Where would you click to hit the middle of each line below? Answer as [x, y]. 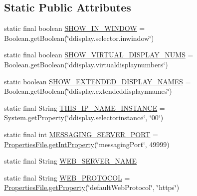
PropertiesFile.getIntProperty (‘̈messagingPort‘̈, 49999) [87, 144]
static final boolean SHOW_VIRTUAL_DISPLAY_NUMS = [99, 55]
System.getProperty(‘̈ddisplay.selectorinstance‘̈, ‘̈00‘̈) [84, 117]
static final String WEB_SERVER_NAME [70, 161]
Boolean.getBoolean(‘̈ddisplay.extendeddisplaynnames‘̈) [88, 91]
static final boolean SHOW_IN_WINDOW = [75, 28]
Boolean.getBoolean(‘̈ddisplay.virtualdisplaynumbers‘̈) [86, 64]
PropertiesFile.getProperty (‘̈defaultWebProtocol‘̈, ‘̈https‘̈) [92, 187]
